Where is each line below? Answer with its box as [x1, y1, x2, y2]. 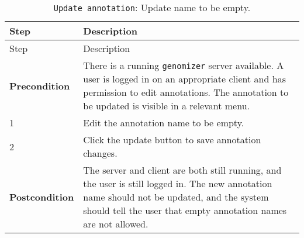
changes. [83, 146, 118, 160]
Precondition [9, 78, 70, 92]
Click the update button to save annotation [83, 133, 261, 146]
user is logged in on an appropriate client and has [83, 72, 286, 85]
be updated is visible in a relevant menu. [83, 99, 250, 112]
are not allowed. [83, 217, 148, 230]
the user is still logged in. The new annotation [83, 177, 272, 190]
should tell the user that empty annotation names [83, 203, 287, 217]
